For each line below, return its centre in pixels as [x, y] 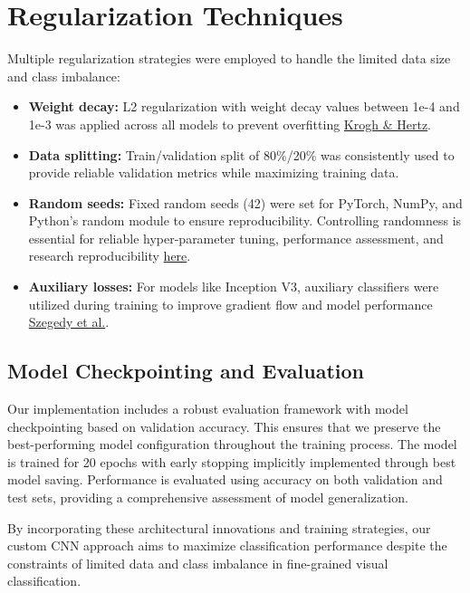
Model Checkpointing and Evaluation [186, 371]
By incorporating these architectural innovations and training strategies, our [219, 527]
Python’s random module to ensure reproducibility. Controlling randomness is [245, 220]
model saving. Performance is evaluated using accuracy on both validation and [225, 479]
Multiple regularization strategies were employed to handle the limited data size [229, 58]
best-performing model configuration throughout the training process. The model [232, 444]
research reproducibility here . [110, 256]
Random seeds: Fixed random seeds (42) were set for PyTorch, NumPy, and [245, 202]
